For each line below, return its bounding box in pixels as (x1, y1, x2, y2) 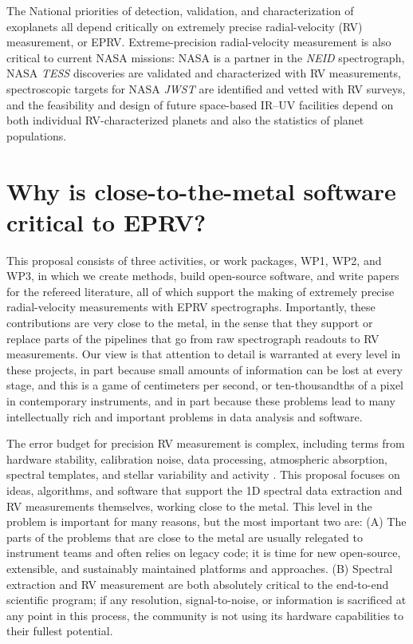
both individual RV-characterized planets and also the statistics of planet (6, 112, 364, 128)
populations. (6, 127, 67, 144)
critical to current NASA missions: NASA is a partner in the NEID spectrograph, (6, 49, 405, 65)
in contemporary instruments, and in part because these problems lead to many (6, 393, 395, 409)
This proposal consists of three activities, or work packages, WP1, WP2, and (6, 251, 382, 268)
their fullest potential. (6, 622, 113, 639)
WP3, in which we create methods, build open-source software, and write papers (6, 267, 399, 284)
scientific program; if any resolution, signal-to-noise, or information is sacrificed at (6, 591, 407, 608)
